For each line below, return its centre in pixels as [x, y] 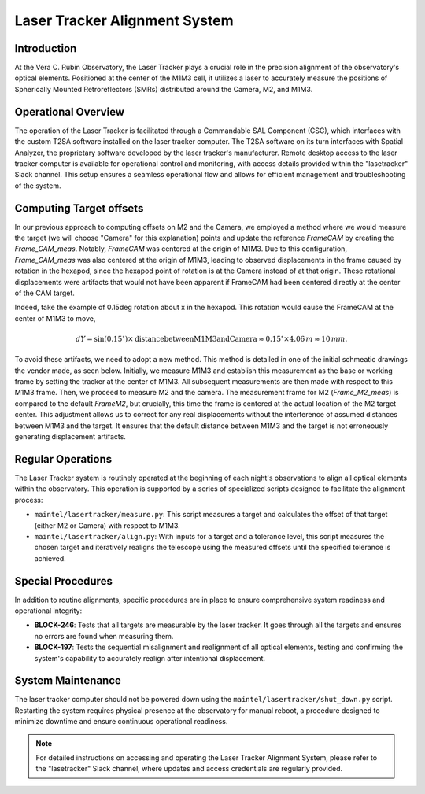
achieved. [50, 558]
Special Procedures [64, 581]
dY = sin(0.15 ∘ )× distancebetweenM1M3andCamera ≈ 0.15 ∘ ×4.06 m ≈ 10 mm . [211, 338]
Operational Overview [70, 111]
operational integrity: [48, 611]
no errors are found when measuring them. [104, 636]
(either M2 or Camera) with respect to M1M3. [107, 525]
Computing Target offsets [79, 208]
